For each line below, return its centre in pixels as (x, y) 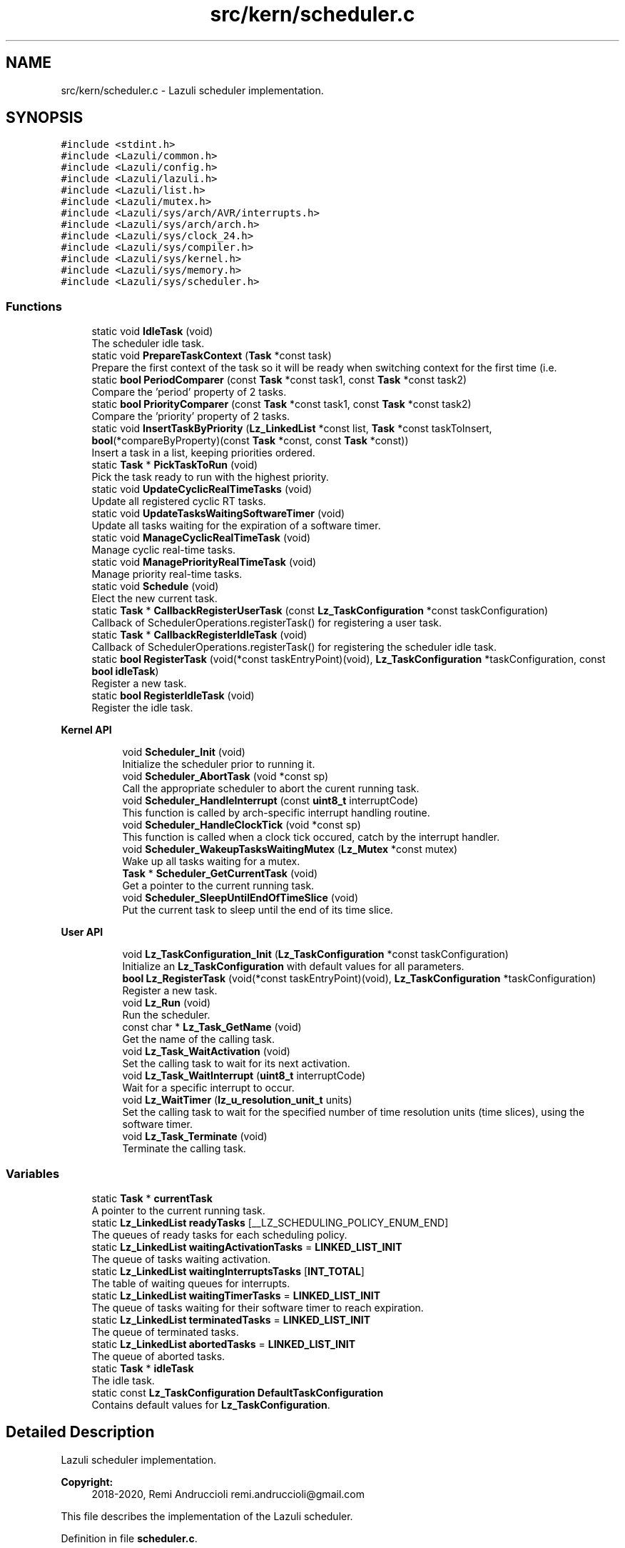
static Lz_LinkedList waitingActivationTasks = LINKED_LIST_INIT (247, 1247)
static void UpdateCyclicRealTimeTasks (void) (202, 489)
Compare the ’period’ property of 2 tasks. (189, 392)
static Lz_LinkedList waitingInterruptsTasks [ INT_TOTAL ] (228, 1271)
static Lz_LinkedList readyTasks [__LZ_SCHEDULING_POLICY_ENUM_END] (270, 1222)
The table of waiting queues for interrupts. (191, 1283)
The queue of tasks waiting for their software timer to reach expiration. (258, 1307)
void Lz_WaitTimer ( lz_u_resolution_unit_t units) (237, 1100)
